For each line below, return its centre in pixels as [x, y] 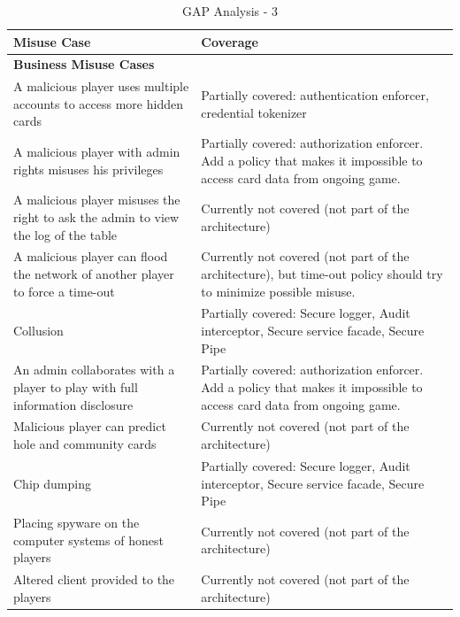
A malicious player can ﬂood [91, 256]
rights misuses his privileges [88, 169]
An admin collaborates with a [94, 370]
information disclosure [73, 404]
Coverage [230, 41]
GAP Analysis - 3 [230, 11]
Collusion [38, 330]
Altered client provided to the [94, 578]
